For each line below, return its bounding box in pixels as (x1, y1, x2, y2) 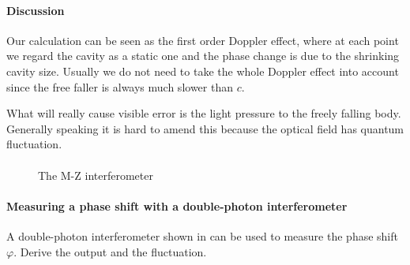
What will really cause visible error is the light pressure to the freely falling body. (6, 105, 401, 121)
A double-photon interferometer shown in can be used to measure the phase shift (6, 227, 398, 244)
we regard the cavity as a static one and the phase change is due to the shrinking (6, 47, 400, 64)
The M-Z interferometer (38, 166, 153, 183)
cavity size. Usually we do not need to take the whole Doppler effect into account (6, 62, 399, 79)
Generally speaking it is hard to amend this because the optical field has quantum (6, 120, 404, 136)
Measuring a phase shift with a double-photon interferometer (6, 197, 348, 214)
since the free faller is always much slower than (6, 78, 233, 95)
